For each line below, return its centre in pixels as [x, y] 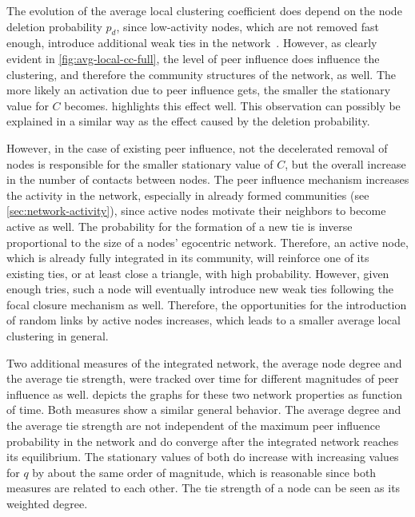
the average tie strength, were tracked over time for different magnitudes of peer [203, 378]
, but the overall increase [345, 163]
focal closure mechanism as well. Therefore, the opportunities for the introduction [207, 304]
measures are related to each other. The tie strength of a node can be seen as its [204, 488]
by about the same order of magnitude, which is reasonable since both [204, 472]
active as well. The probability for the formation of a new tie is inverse [180, 226]
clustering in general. [58, 336]
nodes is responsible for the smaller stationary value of [140, 163]
